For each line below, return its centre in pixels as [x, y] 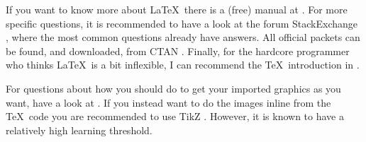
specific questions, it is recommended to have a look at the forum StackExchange [182, 23]
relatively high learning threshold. [79, 130]
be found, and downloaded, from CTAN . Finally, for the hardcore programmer [178, 51]
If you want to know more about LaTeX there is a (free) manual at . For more [177, 9]
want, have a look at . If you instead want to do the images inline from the [168, 102]
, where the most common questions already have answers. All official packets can [183, 37]
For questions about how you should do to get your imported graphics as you [173, 88]
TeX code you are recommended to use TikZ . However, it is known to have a [175, 116]
